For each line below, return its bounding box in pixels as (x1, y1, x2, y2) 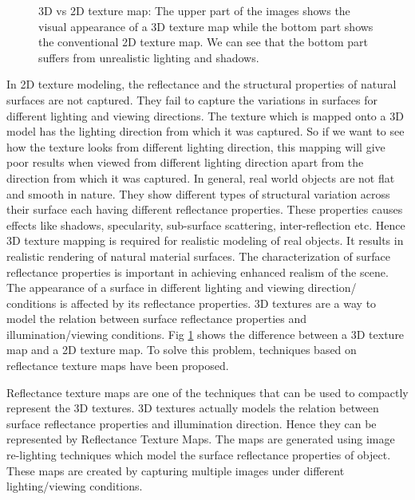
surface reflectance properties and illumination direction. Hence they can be (6, 415, 377, 431)
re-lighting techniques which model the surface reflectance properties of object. (6, 447, 391, 463)
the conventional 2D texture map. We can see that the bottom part (38, 33, 368, 50)
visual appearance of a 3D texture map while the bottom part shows (38, 18, 373, 34)
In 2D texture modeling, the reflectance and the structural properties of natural (6, 76, 397, 93)
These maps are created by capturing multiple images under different (6, 462, 345, 478)
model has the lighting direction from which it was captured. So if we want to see (6, 123, 405, 140)
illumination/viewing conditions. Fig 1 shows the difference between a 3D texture (6, 325, 405, 342)
